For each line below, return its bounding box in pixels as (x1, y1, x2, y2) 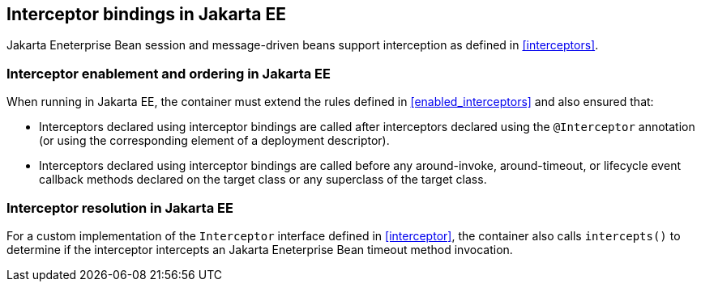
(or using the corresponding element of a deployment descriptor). (39, 133, 390, 148)
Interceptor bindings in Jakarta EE (6, 4, 287, 24)
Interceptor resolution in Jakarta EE (6, 199, 233, 216)
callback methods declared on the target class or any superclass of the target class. (39, 172, 487, 187)
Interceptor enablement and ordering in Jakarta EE (6, 65, 331, 82)
